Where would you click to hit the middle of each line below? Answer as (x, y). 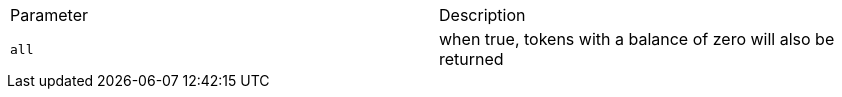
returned (471, 59)
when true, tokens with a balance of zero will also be (637, 39)
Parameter (49, 15)
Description (482, 15)
